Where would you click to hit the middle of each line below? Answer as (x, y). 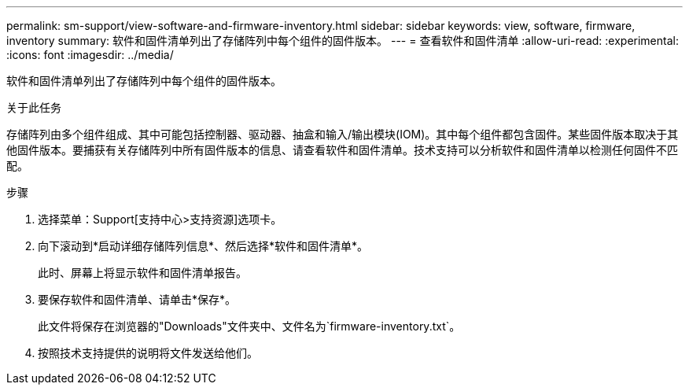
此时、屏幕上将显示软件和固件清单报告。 (142, 273)
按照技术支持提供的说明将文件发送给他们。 (148, 353)
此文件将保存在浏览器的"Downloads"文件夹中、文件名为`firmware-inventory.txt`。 (249, 326)
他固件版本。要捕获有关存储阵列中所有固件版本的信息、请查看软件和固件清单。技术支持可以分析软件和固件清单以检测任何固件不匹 (342, 150)
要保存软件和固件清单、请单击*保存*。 (137, 299)
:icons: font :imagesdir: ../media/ (90, 55)
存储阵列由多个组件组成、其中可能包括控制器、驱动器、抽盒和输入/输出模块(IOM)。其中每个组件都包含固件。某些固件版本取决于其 (343, 134)
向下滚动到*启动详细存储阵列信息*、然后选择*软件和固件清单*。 (203, 246)
